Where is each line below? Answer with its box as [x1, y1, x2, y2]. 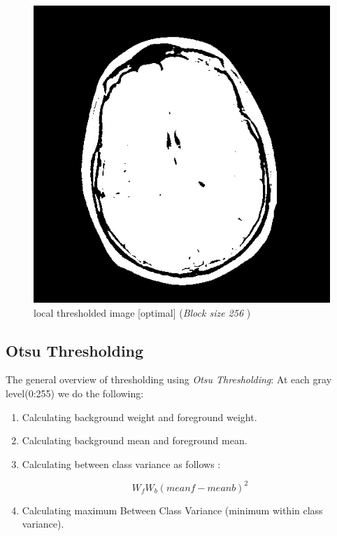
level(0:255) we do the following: [6, 385, 144, 400]
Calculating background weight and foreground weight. [22, 409, 257, 424]
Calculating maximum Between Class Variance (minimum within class [22, 502, 323, 517]
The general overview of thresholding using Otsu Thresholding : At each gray [6, 372, 332, 387]
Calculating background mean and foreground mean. [22, 433, 248, 448]
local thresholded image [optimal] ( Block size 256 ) [34, 305, 251, 319]
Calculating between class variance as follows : [22, 456, 221, 471]
